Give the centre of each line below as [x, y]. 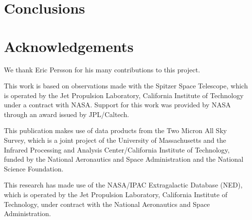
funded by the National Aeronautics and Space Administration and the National [124, 159]
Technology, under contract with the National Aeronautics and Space [107, 204]
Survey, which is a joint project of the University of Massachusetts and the [115, 140]
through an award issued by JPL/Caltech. [67, 114]
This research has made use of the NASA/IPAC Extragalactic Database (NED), [123, 185]
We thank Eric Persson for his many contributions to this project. [102, 69]
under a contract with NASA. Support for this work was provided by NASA [117, 105]
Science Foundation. [34, 168]
